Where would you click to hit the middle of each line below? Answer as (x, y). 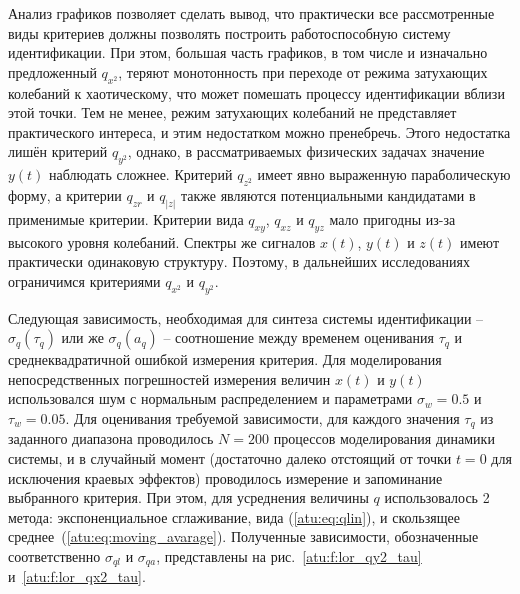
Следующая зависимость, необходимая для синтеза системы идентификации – (246, 317)
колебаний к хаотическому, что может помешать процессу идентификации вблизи (256, 92)
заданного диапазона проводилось (111, 438)
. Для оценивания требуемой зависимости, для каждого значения (262, 417)
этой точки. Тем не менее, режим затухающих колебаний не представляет (232, 112)
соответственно (54, 555)
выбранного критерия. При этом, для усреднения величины (188, 497)
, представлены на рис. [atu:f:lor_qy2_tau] (289, 555)
